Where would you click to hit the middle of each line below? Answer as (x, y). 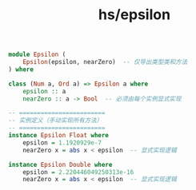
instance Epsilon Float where (59, 136)
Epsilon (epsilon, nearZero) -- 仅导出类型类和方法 (105, 62)
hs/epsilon (134, 15)
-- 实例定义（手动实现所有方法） (55, 121)
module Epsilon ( (37, 55)
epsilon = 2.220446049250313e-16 (78, 172)
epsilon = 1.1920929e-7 (62, 142)
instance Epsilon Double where (60, 164)
